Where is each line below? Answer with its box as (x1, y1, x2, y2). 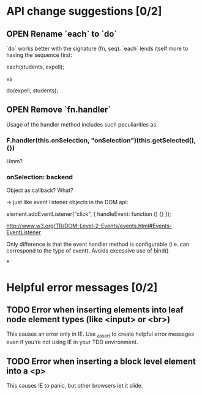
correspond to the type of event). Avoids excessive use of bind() (6, 247, 169, 254)
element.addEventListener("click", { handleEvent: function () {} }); (6, 210, 171, 218)
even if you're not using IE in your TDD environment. (6, 338, 138, 346)
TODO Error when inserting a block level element (6, 356, 196, 366)
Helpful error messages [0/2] (6, 280, 158, 294)
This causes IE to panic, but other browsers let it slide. (6, 382, 143, 389)
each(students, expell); (6, 63, 64, 70)
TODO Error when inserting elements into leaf (6, 305, 184, 315)
